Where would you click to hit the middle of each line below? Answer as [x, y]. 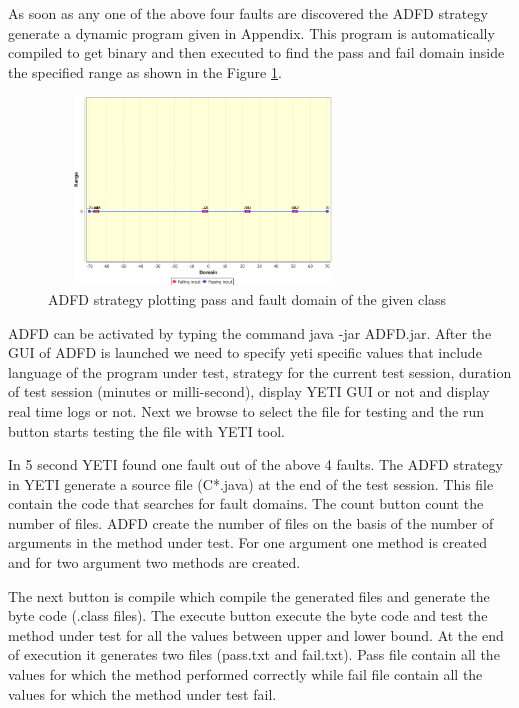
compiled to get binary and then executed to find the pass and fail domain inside [256, 52]
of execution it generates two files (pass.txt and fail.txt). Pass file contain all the [254, 654]
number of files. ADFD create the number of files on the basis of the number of [251, 522]
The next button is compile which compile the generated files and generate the [249, 595]
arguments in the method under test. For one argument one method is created [247, 542]
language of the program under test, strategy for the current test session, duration [260, 371]
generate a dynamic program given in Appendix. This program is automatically [251, 32]
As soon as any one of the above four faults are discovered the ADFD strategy [248, 13]
